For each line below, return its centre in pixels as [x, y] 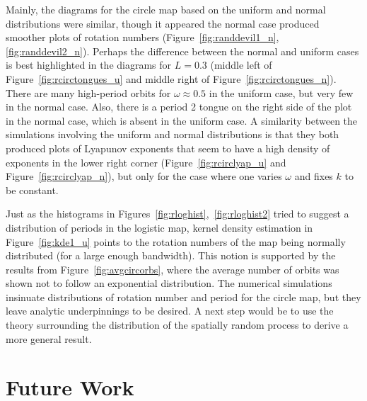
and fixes [314, 176]
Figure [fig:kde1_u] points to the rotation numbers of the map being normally [176, 241]
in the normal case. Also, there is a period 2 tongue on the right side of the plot [179, 107]
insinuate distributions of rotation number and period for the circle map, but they [183, 296]
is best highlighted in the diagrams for [89, 65]
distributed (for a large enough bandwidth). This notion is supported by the [171, 255]
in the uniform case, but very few [281, 92]
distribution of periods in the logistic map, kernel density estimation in [159, 227]
